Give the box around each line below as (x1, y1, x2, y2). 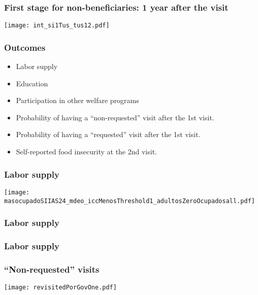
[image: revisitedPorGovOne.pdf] (4, 284, 117, 291)
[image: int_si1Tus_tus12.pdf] (4, 22, 110, 29)
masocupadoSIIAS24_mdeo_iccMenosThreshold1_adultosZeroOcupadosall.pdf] (4, 197, 255, 205)
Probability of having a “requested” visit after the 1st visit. (16, 129, 201, 140)
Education (16, 78, 48, 88)
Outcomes (4, 41, 46, 53)
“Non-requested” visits (4, 263, 100, 275)
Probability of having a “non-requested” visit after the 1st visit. (16, 112, 214, 122)
